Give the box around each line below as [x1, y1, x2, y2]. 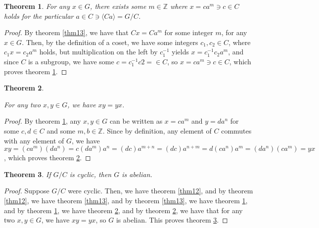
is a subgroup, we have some [28, 56, 114, 66]
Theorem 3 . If [4, 169, 51, 179]
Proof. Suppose [4, 185, 49, 196]
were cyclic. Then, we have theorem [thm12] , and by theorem [68, 185, 253, 196]
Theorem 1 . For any [4, 1, 70, 11]
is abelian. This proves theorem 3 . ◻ [116, 215, 228, 225]
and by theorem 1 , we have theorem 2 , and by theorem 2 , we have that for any [4, 205, 243, 215]
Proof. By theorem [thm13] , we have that [4, 27, 129, 38]
